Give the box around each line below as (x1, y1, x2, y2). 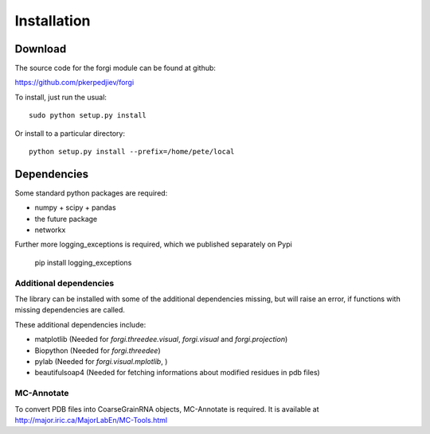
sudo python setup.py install (29, 111, 147, 120)
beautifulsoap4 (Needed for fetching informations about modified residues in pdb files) (34, 368, 320, 378)
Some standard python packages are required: (14, 188, 168, 198)
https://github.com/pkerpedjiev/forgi (14, 78, 135, 87)
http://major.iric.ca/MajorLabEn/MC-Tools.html (14, 415, 167, 424)
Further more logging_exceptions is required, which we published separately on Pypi (14, 239, 292, 250)
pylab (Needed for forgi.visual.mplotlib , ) (34, 356, 168, 366)
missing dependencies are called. (14, 305, 125, 315)
